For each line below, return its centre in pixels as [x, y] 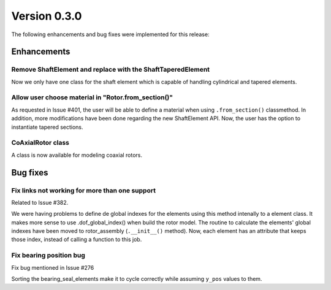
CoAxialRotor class [40, 143]
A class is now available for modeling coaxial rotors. [77, 155]
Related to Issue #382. [40, 202]
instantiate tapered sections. [47, 127]
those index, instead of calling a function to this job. [77, 240]
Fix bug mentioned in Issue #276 [53, 267]
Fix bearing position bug [48, 256]
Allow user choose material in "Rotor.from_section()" [92, 97]
